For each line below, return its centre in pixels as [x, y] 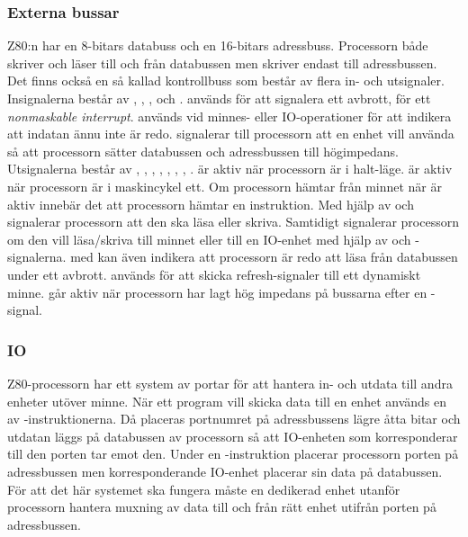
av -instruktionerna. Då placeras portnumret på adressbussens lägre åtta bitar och [234, 419]
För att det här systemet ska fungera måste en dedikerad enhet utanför [204, 489]
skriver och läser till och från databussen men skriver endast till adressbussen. [222, 63]
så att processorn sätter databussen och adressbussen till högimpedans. [203, 151]
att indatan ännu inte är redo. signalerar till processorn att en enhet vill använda [231, 134]
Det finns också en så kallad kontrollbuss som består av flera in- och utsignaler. [226, 81]
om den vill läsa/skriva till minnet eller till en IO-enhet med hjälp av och [209, 239]
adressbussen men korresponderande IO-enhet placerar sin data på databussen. [225, 471]
